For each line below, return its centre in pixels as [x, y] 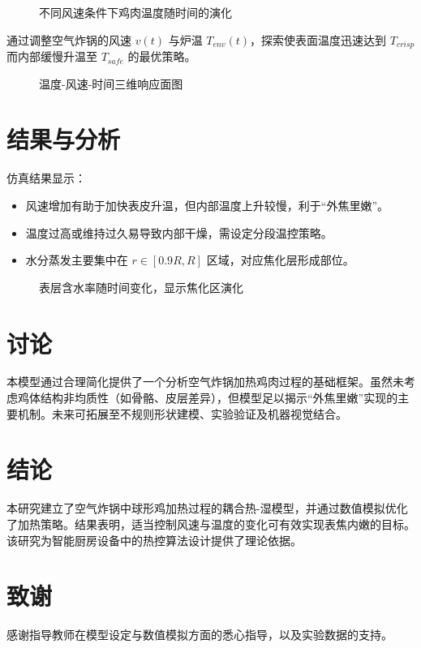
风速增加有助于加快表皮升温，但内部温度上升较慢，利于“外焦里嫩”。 [207, 205]
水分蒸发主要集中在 [77, 260]
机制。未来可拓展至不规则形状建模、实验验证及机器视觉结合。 [182, 413]
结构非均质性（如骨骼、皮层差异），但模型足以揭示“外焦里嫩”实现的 [219, 398]
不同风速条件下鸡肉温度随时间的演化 [135, 12]
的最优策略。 [162, 56]
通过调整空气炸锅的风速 [69, 39]
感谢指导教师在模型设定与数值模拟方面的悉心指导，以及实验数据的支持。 [200, 635]
